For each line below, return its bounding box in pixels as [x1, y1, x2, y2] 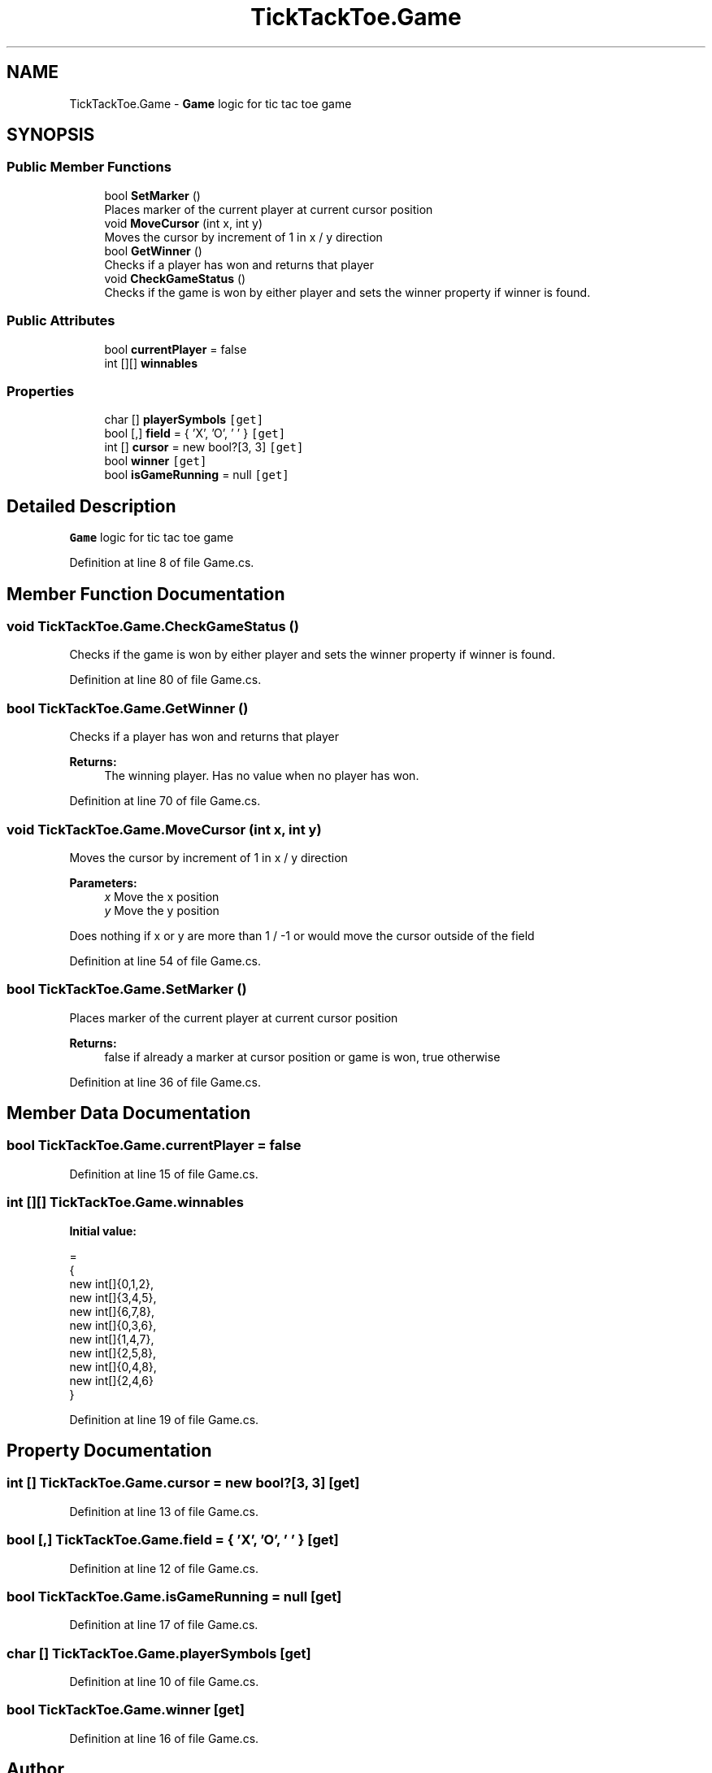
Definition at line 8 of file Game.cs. [69, 555, 254, 570]
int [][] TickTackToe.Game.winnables [7, 1194, 244, 1211]
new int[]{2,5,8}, [69, 1345, 157, 1360]
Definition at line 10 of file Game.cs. [69, 1675, 259, 1689]
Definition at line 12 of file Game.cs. [69, 1561, 258, 1575]
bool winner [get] [104, 454, 207, 468]
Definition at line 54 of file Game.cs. [69, 953, 262, 968]
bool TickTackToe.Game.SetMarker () [7, 981, 247, 998]
